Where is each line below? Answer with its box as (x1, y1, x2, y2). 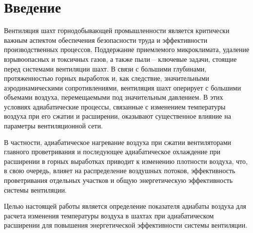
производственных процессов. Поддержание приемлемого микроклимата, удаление (4, 44, 250, 54)
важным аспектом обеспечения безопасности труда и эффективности (4, 35, 208, 45)
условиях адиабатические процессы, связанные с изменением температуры (4, 101, 226, 111)
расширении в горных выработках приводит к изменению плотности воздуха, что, (4, 156, 248, 166)
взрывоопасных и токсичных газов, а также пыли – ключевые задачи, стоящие (4, 54, 237, 64)
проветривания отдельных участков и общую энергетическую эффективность (4, 175, 233, 185)
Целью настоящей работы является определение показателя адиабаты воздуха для (4, 201, 246, 211)
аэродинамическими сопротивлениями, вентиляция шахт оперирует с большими (4, 82, 241, 92)
